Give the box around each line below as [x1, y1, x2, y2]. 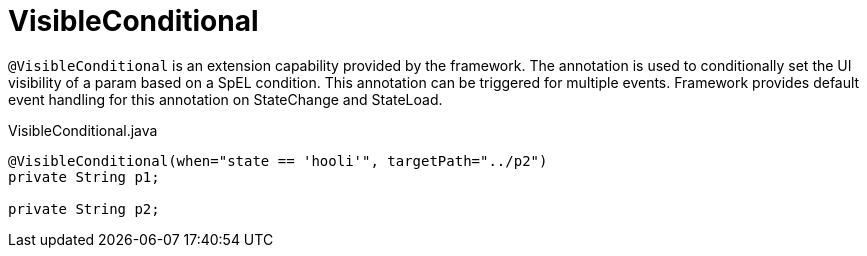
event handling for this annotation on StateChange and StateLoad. [8, 90, 443, 108]
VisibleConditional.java [8, 121, 158, 139]
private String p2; [8, 200, 160, 217]
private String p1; [8, 168, 160, 185]
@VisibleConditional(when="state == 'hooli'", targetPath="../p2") [8, 152, 548, 169]
